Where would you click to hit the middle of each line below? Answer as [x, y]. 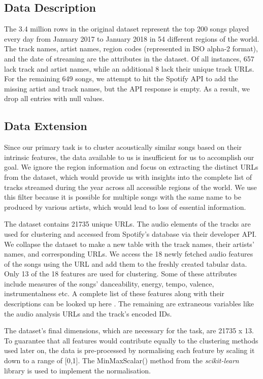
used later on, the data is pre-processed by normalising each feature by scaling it [129, 350]
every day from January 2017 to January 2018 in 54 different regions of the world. [132, 38]
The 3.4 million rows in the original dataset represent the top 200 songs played [127, 29]
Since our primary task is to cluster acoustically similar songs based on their [123, 147]
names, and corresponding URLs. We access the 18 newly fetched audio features [129, 254]
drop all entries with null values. [54, 98]
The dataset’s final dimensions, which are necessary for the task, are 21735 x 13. [129, 330]
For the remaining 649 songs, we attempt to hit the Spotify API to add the [121, 78]
